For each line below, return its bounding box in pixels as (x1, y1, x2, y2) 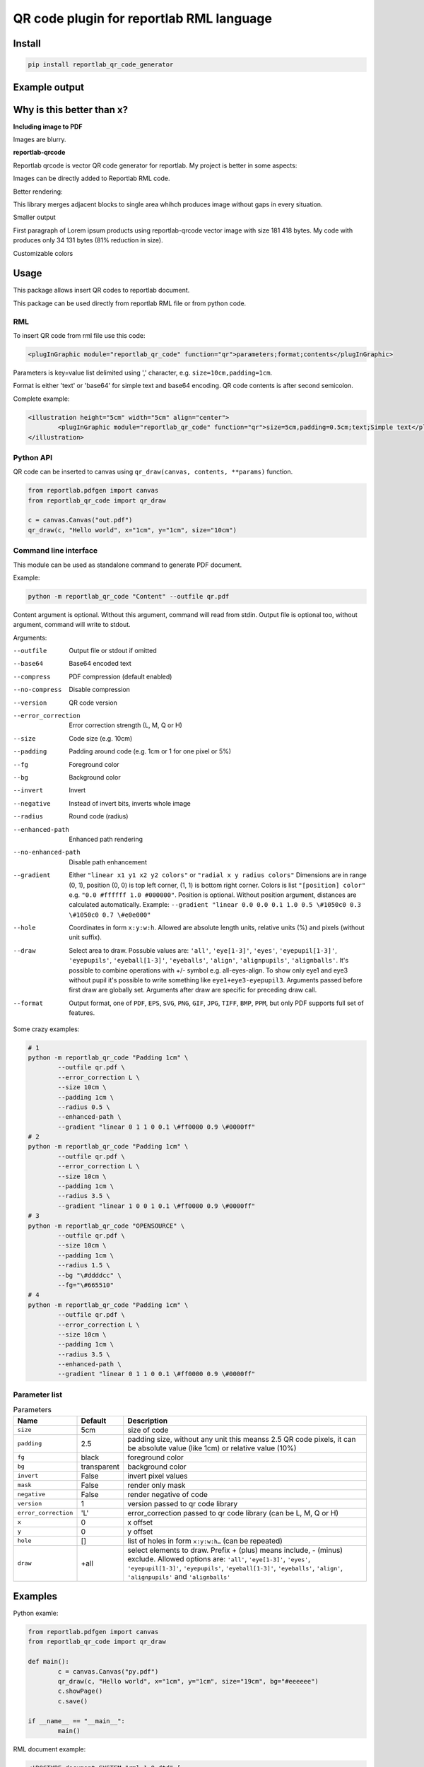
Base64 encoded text (69, 659, 132, 668)
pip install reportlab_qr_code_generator (28, 61, 174, 69)
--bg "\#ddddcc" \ (57, 1271, 122, 1279)
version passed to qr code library (127, 1498, 238, 1508)
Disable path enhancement (69, 857, 148, 866)
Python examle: (13, 1609, 59, 1618)
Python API (13, 452, 53, 462)
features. (69, 1009, 95, 1017)
